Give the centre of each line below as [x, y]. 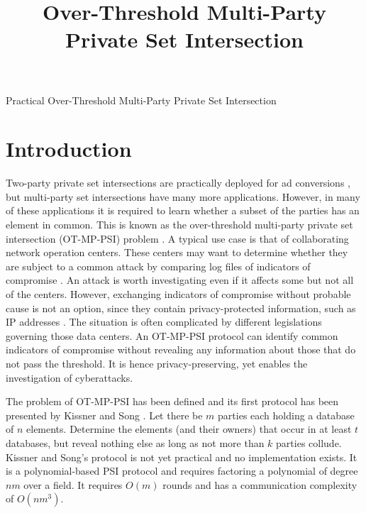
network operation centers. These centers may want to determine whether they [177, 252]
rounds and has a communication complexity [260, 484]
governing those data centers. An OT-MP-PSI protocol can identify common [172, 335]
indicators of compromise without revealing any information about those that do [181, 349]
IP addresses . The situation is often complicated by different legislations [164, 322]
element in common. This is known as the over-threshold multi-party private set [179, 225]
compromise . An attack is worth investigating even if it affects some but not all [180, 280]
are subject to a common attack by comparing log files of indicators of [158, 266]
